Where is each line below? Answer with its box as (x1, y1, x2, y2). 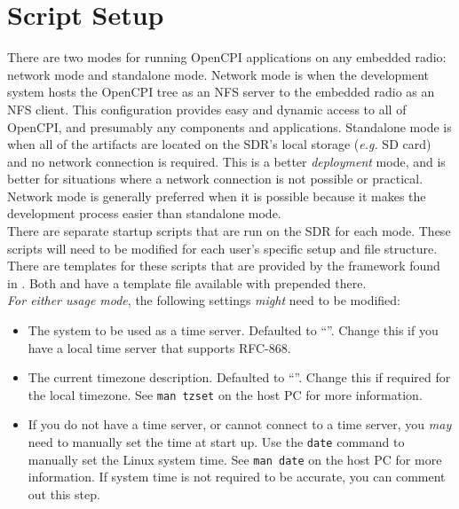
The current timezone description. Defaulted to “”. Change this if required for (28, 368, 451, 387)
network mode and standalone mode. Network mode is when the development (7, 65, 430, 83)
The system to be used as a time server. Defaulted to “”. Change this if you (28, 321, 439, 340)
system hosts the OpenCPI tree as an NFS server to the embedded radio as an (7, 82, 435, 101)
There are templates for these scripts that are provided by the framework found (7, 256, 440, 275)
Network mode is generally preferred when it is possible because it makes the (7, 186, 426, 205)
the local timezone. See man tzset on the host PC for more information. (28, 385, 423, 403)
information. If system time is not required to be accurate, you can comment (28, 467, 446, 486)
